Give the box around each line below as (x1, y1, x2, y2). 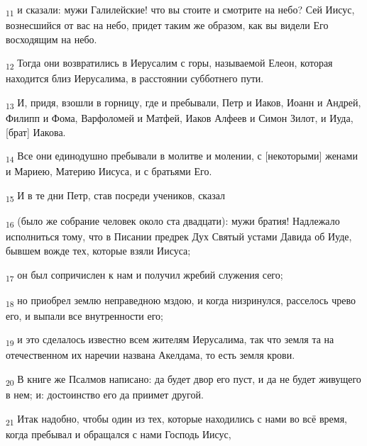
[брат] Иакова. (6, 124, 66, 139)
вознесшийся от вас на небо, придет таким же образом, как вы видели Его (6, 18, 329, 33)
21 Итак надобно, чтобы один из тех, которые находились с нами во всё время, (6, 411, 347, 428)
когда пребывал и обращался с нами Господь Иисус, (6, 426, 231, 441)
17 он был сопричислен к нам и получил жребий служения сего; (6, 267, 283, 284)
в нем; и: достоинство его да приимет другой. (6, 387, 204, 402)
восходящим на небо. (6, 31, 97, 46)
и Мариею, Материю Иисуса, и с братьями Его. (6, 164, 212, 179)
